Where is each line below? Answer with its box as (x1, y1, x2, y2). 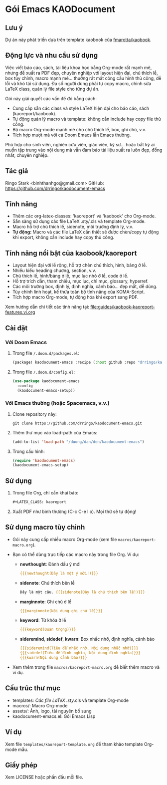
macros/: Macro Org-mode (12, 702, 68, 708)
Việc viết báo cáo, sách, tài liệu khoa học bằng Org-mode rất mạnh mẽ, (5, 64, 152, 71)
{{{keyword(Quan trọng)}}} (19, 627, 76, 632)
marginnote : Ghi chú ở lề (19, 599, 72, 605)
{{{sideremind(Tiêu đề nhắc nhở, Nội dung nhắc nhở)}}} (19, 646, 139, 651)
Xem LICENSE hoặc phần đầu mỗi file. (5, 774, 84, 780)
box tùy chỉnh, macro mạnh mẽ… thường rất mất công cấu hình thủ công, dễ (5, 75, 162, 81)
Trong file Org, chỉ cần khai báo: (12, 490, 79, 496)
